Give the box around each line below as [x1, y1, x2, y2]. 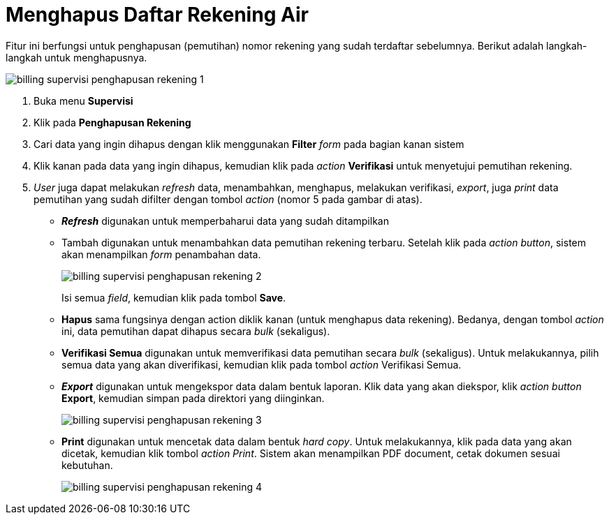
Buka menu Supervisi [34, 94, 133, 107]
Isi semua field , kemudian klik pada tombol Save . [61, 291, 286, 304]
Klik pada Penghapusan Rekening [34, 116, 191, 128]
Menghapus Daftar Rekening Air [6, 3, 309, 27]
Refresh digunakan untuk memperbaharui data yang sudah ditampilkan [61, 214, 389, 227]
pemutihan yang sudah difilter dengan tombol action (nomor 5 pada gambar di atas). [34, 193, 423, 205]
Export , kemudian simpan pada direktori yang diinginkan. [61, 392, 325, 404]
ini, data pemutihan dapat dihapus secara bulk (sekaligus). [61, 325, 330, 337]
